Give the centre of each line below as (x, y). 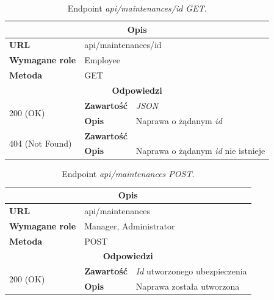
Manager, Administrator (130, 225)
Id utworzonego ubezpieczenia (191, 271)
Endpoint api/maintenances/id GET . (137, 8)
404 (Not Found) (41, 143)
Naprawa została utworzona (188, 286)
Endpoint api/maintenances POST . (128, 174)
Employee (103, 60)
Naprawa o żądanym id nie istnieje (200, 151)
